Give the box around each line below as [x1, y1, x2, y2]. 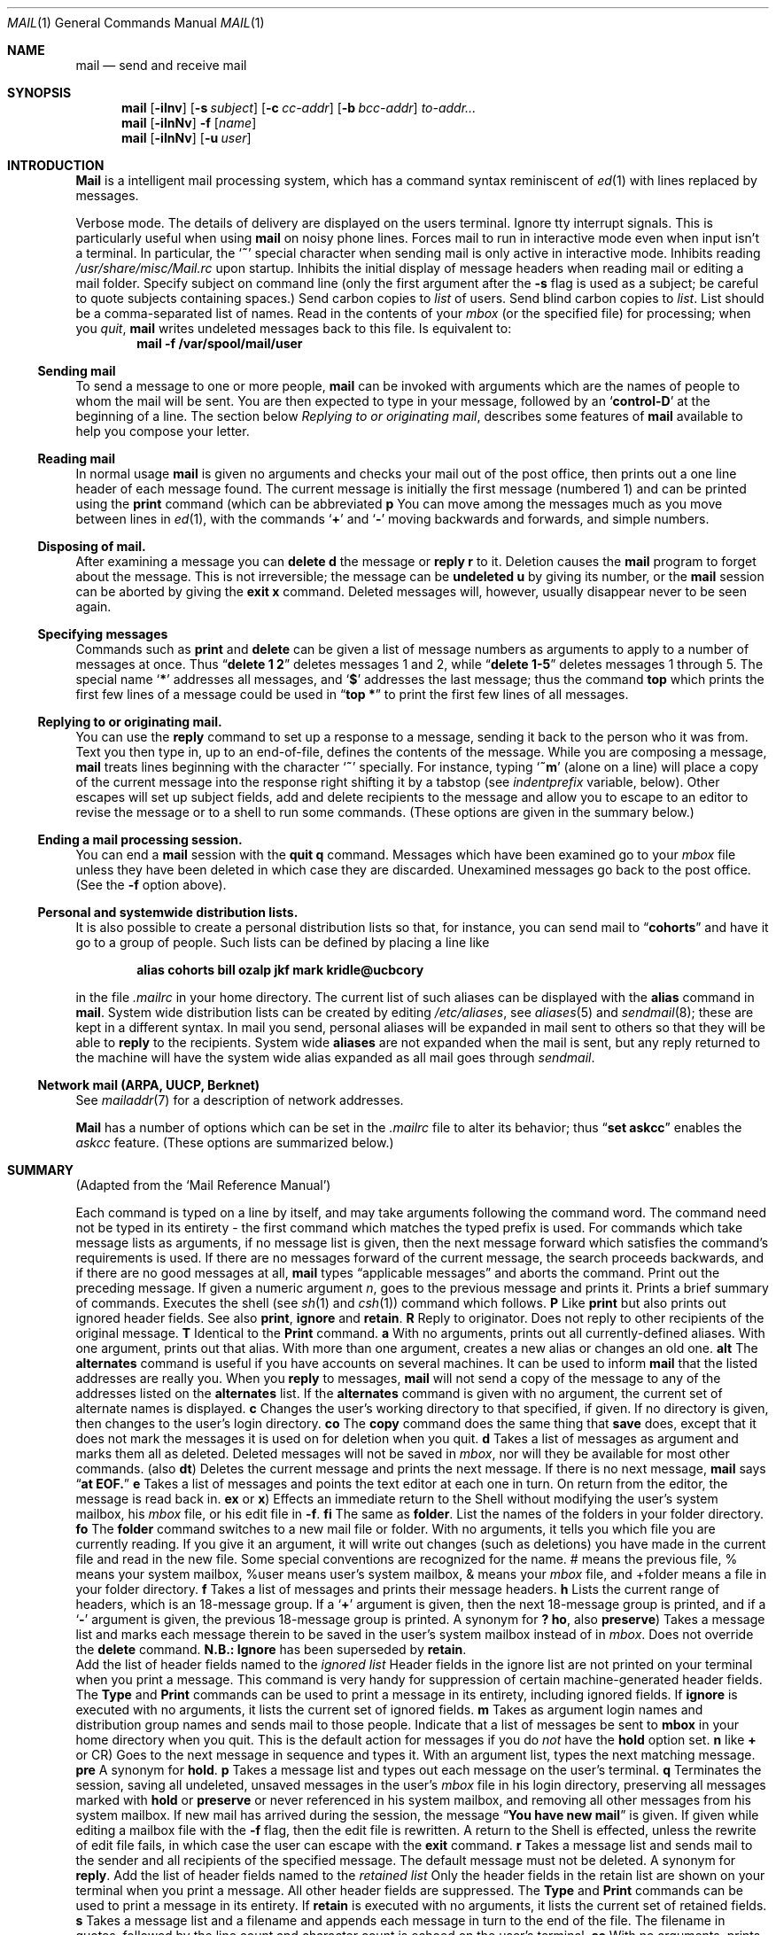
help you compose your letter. [75, 424, 250, 439]
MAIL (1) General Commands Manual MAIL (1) [7, 15, 265, 30]
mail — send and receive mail [75, 58, 247, 73]
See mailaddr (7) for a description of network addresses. [75, 1092, 404, 1107]
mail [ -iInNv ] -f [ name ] [121, 115, 257, 130]
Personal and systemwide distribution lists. [37, 905, 299, 920]
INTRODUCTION [7, 158, 105, 173]
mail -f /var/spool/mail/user [136, 336, 303, 351]
